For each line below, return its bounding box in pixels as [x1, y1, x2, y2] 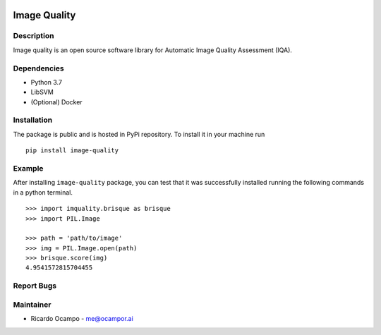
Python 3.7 [30, 78, 63, 86]
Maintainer [13, 300, 52, 310]
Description [13, 31, 54, 41]
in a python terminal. [13, 188, 73, 197]
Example [13, 163, 44, 173]
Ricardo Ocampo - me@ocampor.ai [30, 315, 133, 323]
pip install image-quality [25, 147, 119, 154]
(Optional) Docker [30, 97, 83, 106]
